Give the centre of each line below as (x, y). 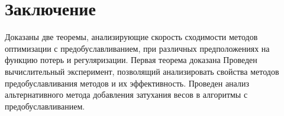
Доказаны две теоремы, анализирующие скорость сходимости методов (131, 37)
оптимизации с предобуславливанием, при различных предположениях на (137, 48)
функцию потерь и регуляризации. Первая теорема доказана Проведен (131, 60)
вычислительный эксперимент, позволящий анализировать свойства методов (142, 71)
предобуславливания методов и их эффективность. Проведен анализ (127, 83)
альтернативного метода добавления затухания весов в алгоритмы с (126, 95)
